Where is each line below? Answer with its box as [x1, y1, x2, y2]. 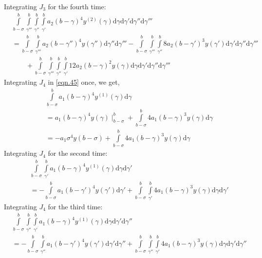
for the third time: [48, 202, 103, 212]
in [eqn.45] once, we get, [48, 77, 120, 87]
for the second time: [48, 148, 108, 158]
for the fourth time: [48, 1, 106, 11]
